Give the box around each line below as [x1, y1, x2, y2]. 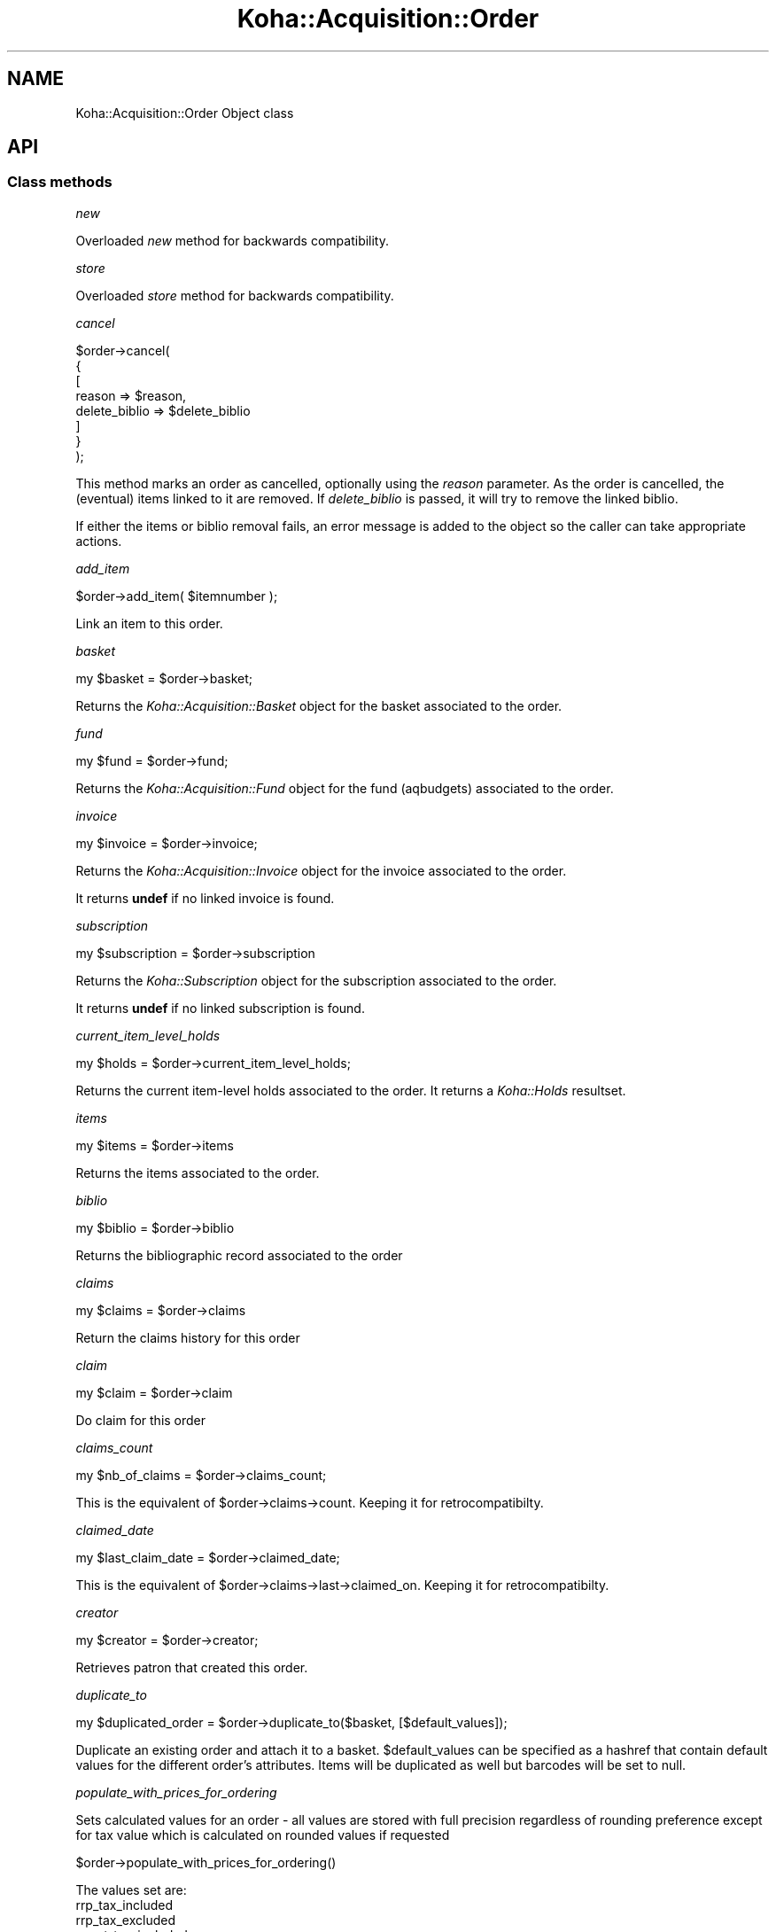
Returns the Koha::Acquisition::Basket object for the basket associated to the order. [75, 697, 563, 713]
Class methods [7, 173, 113, 191]
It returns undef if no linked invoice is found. [75, 890, 335, 906]
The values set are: [75, 1881, 187, 1897]
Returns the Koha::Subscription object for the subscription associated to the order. [75, 972, 557, 988]
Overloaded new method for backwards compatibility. [75, 232, 390, 248]
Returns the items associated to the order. [75, 1165, 320, 1180]
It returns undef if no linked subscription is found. [75, 1000, 365, 1016]
